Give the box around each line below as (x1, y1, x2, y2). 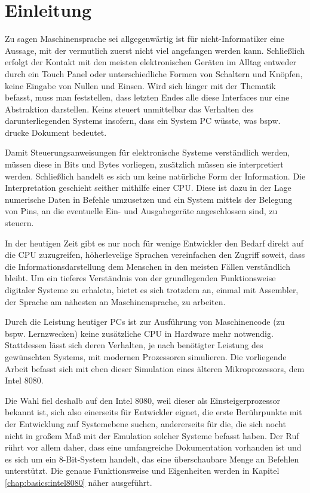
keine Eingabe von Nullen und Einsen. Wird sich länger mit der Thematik (5, 79, 276, 92)
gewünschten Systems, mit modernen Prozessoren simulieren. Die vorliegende (5, 350, 287, 363)
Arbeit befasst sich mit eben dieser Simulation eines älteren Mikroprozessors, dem (5, 362, 305, 375)
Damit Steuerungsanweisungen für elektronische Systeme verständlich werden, (5, 146, 290, 159)
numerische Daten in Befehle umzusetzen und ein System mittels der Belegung (5, 193, 293, 205)
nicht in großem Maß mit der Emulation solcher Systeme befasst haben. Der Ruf (5, 429, 299, 442)
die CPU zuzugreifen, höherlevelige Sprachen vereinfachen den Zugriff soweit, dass (5, 248, 305, 261)
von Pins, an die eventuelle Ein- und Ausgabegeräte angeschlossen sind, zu (5, 205, 278, 217)
